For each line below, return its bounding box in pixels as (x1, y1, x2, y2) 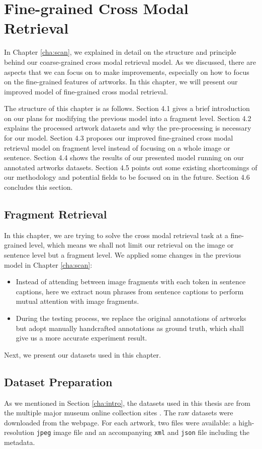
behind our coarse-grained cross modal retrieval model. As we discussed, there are (4, 56, 256, 67)
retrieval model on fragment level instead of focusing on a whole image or (4, 142, 230, 153)
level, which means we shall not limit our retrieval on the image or (29, 240, 234, 250)
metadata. (4, 437, 35, 447)
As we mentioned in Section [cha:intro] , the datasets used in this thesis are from (4, 397, 250, 408)
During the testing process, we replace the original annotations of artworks (16, 312, 246, 323)
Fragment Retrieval (4, 206, 107, 222)
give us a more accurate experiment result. (16, 332, 147, 343)
